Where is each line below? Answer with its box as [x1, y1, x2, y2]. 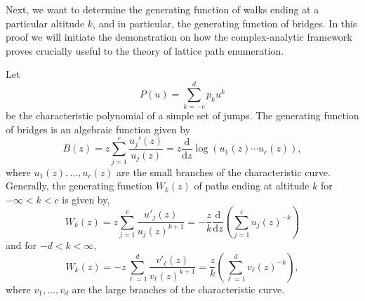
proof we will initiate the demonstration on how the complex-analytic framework [6, 29, 352, 44]
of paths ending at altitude [194, 178, 310, 193]
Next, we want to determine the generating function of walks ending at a [6, 2, 319, 16]
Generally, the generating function [6, 178, 153, 193]
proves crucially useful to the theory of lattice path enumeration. [6, 43, 284, 58]
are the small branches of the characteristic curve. [117, 164, 331, 179]
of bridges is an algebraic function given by [6, 121, 191, 136]
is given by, [62, 192, 110, 206]
